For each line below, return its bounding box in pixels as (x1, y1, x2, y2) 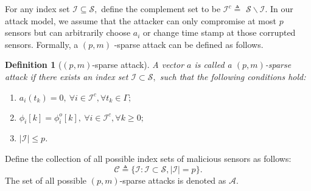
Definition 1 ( (5, 58, 62, 71)
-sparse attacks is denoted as (119, 173, 226, 186)
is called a (194, 58, 232, 71)
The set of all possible (5, 173, 86, 186)
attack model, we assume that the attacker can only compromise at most (5, 14, 276, 27)
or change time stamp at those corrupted (143, 26, 296, 39)
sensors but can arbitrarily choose (5, 26, 131, 39)
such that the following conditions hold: (159, 70, 306, 82)
